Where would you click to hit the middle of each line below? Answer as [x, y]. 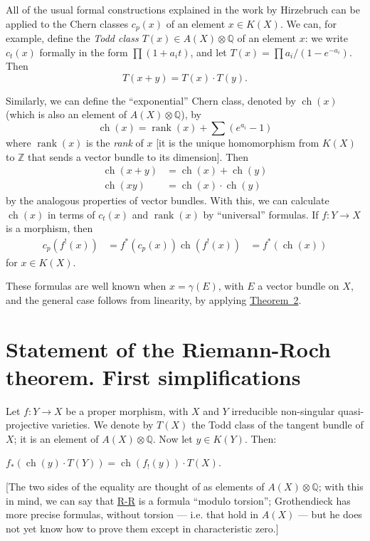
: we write [326, 38]
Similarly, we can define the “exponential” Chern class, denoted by [151, 100]
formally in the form [84, 52]
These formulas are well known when [86, 286]
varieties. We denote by [102, 425]
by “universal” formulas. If [261, 214]
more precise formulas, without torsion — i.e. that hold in [132, 514]
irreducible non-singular [283, 410]
